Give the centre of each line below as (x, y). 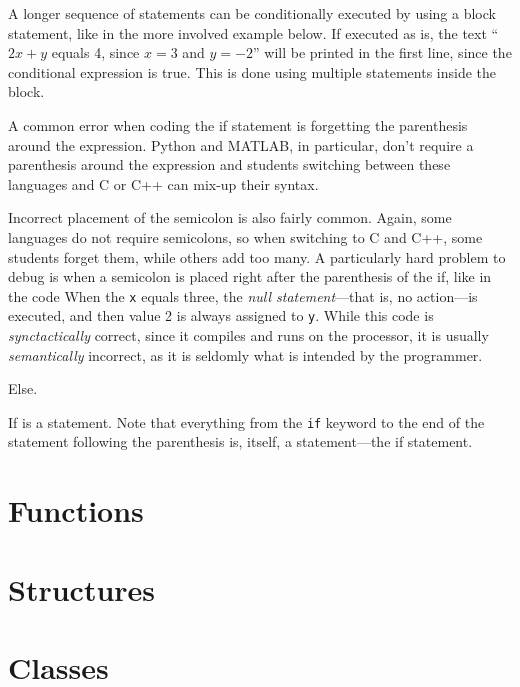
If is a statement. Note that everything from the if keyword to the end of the (246, 421)
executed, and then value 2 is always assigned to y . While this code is (221, 315)
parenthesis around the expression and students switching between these (229, 164)
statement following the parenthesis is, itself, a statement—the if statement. (240, 441)
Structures (82, 588)
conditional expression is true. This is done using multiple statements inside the (252, 71)
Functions (76, 510)
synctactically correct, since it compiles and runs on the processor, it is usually (248, 335)
